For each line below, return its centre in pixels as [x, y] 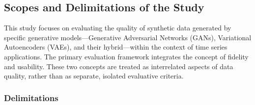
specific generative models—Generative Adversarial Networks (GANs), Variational [128, 37]
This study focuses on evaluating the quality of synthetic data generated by [118, 28]
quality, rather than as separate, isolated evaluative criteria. [94, 76]
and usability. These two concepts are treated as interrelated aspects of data [119, 66]
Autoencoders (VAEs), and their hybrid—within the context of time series [116, 47]
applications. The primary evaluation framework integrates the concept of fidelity [126, 56]
